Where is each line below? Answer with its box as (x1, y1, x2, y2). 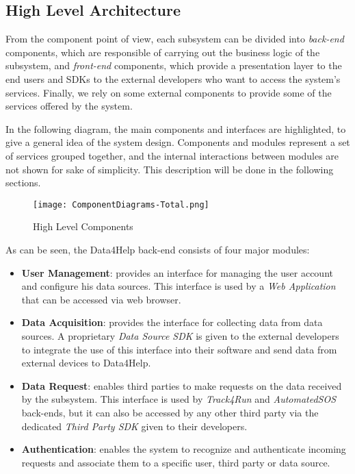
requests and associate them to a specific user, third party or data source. (21, 455, 330, 469)
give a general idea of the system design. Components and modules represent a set (5, 135, 350, 149)
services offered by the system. (5, 99, 133, 113)
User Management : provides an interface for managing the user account (21, 265, 333, 279)
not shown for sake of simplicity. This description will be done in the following (5, 162, 334, 176)
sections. (5, 175, 41, 190)
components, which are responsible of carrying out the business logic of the (5, 45, 320, 59)
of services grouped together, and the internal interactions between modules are (5, 148, 339, 162)
